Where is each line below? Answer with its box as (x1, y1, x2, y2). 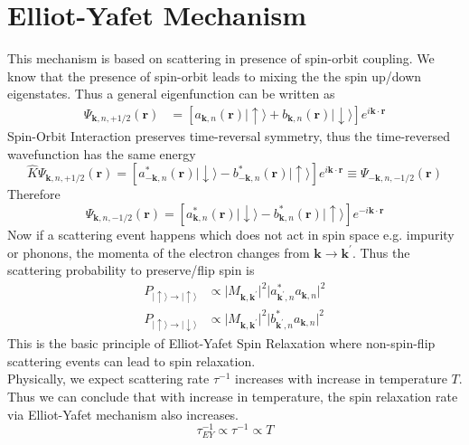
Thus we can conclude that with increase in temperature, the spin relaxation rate (7, 386, 458, 405)
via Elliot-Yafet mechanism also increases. (7, 404, 239, 423)
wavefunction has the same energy (7, 144, 196, 163)
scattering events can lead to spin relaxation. (7, 351, 256, 370)
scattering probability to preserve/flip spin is (7, 260, 255, 279)
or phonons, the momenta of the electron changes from (7, 242, 310, 261)
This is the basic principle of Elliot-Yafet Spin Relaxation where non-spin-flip (7, 334, 436, 353)
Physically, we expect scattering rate (7, 369, 210, 388)
